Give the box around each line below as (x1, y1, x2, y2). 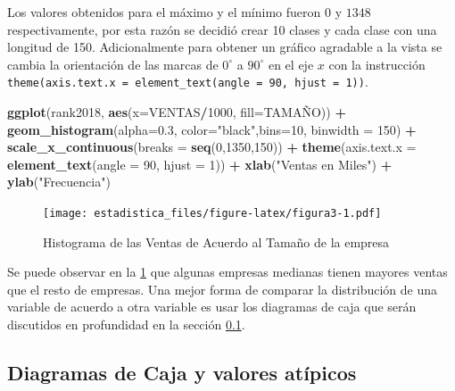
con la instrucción (328, 54, 426, 73)
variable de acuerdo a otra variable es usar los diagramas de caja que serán (7, 297, 417, 316)
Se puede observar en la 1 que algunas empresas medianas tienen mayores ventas (7, 262, 448, 281)
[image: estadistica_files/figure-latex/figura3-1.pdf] (43, 207, 382, 220)
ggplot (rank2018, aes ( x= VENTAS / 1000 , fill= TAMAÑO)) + (7, 103, 346, 121)
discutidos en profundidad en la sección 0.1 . (7, 315, 245, 334)
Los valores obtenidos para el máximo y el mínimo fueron (7, 3, 321, 21)
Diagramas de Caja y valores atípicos (7, 359, 357, 387)
